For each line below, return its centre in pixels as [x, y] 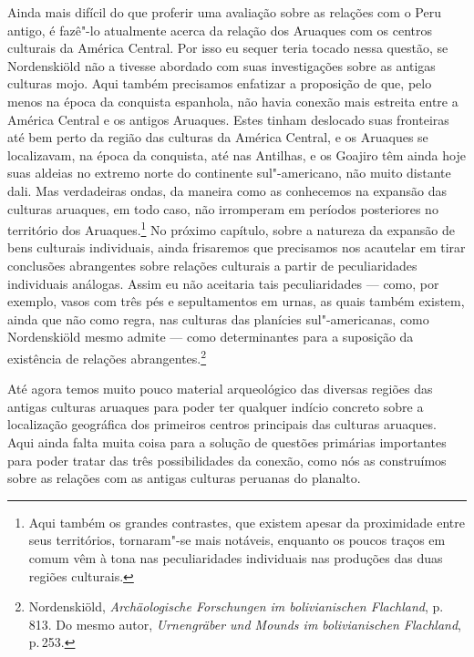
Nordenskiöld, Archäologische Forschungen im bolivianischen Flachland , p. [236, 606]
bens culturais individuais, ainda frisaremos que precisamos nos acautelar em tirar [237, 247]
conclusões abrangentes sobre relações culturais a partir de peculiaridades [212, 265]
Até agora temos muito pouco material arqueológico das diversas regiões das [220, 389]
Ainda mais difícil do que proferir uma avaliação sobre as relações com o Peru [224, 12]
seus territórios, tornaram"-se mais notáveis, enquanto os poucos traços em [237, 540]
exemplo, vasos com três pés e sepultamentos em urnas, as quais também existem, [236, 301]
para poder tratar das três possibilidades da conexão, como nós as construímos [227, 460]
